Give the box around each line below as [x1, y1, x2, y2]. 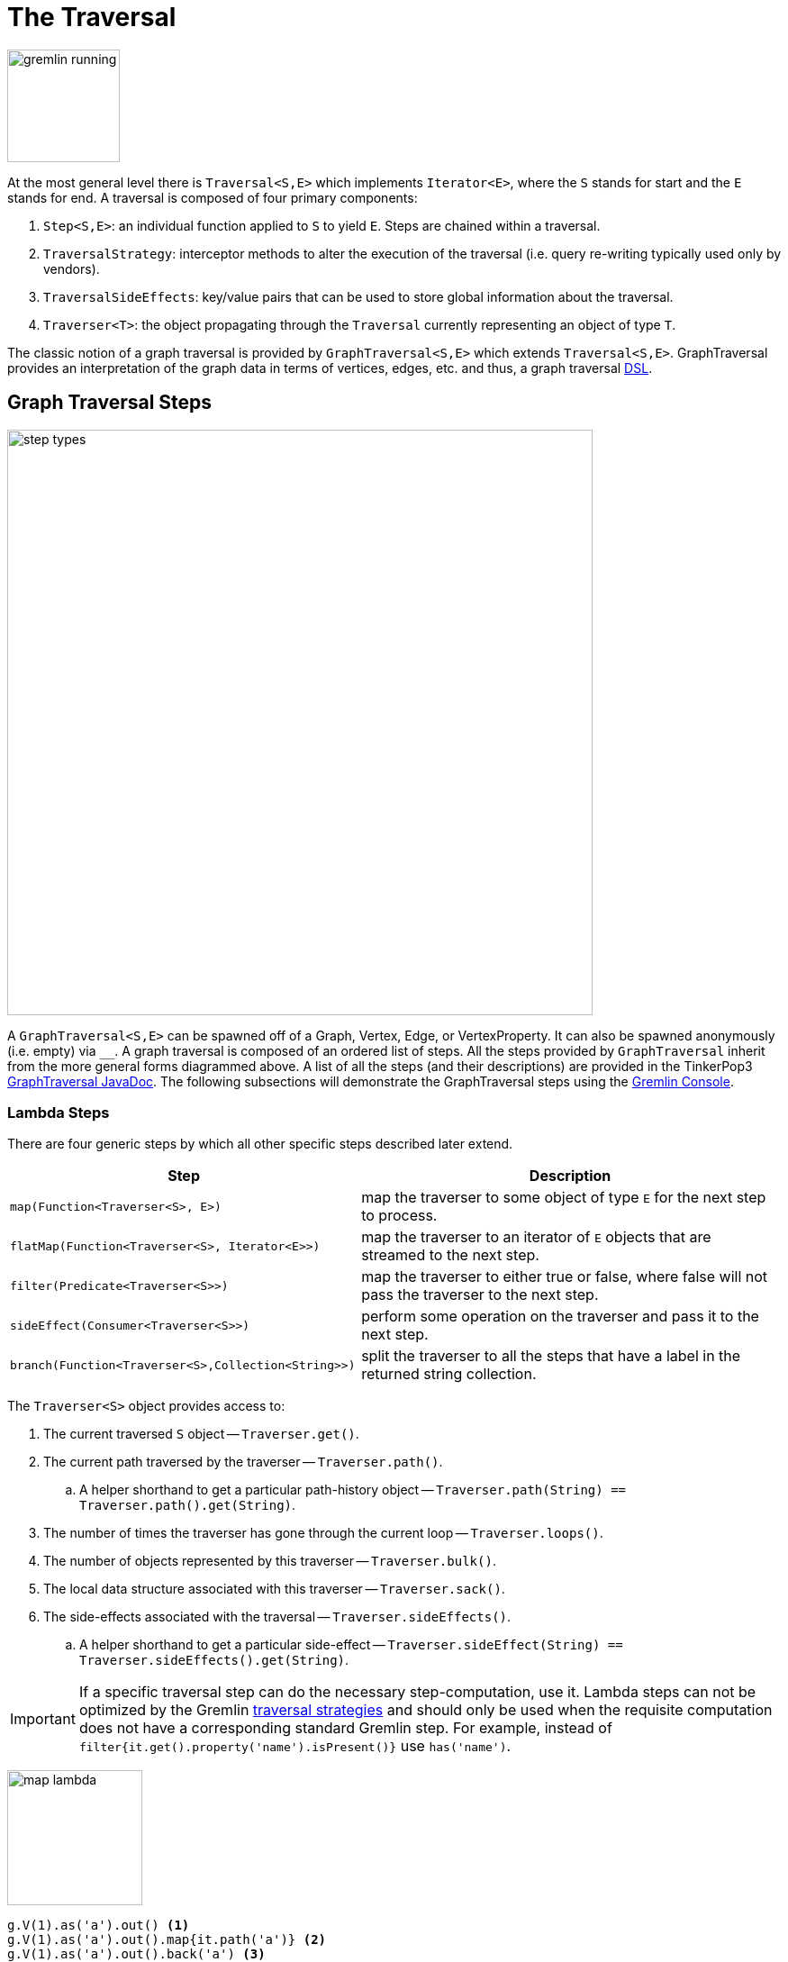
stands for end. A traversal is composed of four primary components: [7, 189, 418, 205]
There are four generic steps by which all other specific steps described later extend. [7, 1136, 513, 1152]
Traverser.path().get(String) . [79, 1497, 296, 1513]
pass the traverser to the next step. [361, 1285, 599, 1304]
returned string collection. [361, 1365, 537, 1384]
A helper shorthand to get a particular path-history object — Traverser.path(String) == [79, 1482, 626, 1498]
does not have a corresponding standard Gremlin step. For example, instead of [78, 1719, 612, 1738]
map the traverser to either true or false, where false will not [361, 1267, 768, 1286]
